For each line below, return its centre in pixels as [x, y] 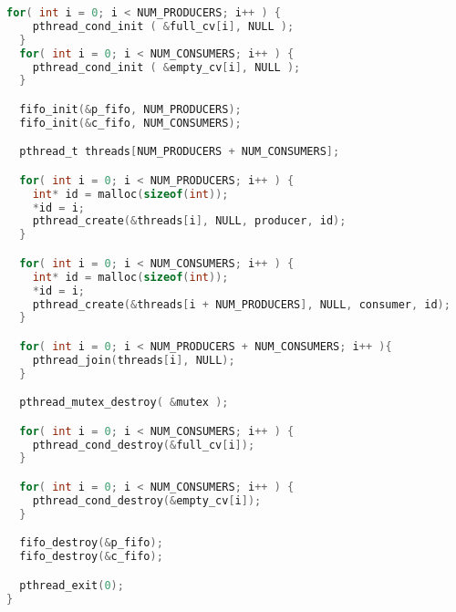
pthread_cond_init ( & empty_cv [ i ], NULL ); [166, 67]
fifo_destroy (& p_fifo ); [91, 543]
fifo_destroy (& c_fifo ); [91, 557]
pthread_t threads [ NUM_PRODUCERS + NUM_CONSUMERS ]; [180, 152]
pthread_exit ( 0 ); [72, 585]
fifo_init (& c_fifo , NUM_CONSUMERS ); [130, 123]
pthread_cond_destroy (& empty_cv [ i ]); [147, 500]
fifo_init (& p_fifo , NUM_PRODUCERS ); [130, 109]
